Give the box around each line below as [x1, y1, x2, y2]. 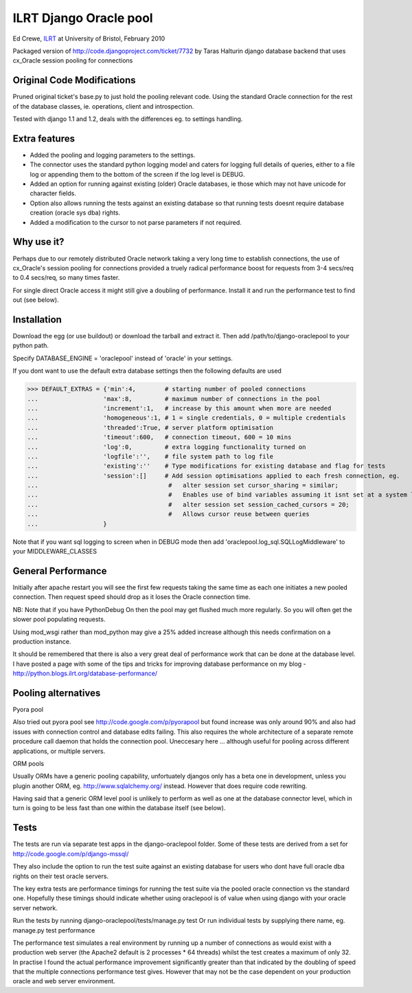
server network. [12, 904, 58, 912]
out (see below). [12, 296, 59, 304]
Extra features [12, 133, 76, 144]
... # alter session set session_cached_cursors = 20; [27, 501, 350, 508]
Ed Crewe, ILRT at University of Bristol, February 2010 [12, 34, 165, 43]
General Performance [12, 565, 107, 577]
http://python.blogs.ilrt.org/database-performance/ [12, 669, 158, 677]
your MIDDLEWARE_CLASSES [12, 547, 98, 556]
